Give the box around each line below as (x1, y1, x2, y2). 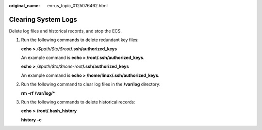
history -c (21, 116, 42, 123)
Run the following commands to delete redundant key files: (21, 37, 139, 43)
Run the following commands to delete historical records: (21, 99, 135, 105)
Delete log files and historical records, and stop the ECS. (9, 28, 122, 34)
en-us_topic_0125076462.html (47, 3, 108, 8)
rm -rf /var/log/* (21, 90, 55, 96)
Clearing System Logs (9, 15, 77, 24)
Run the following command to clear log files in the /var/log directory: (21, 81, 161, 87)
